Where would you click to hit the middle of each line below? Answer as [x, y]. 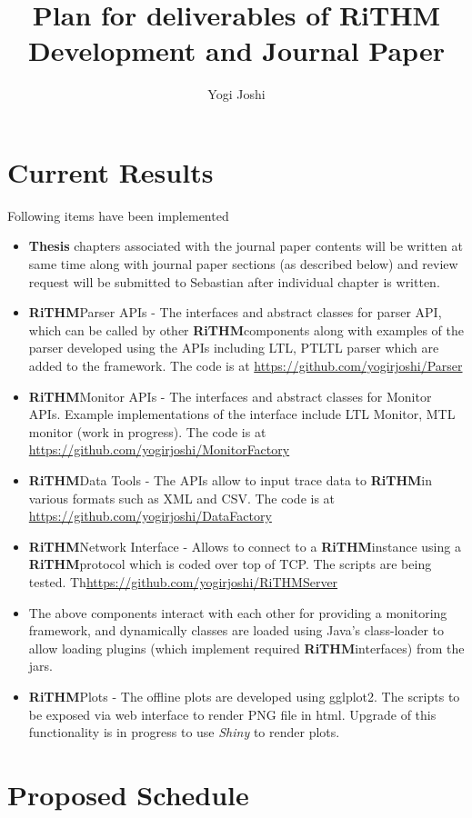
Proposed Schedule [128, 794]
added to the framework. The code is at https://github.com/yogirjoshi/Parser [246, 365]
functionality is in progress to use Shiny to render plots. [184, 732]
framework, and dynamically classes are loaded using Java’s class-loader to [236, 630]
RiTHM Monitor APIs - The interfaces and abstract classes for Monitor [230, 396]
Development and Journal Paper [236, 50]
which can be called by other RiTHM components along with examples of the [246, 329]
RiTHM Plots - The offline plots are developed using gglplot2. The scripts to [244, 696]
